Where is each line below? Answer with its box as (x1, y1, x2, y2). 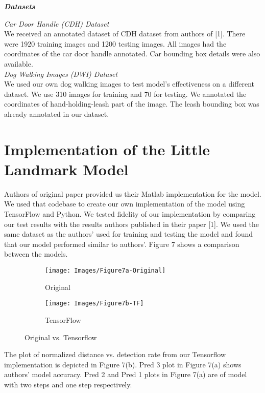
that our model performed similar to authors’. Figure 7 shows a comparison (4, 238, 239, 249)
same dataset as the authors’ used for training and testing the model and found (4, 229, 253, 239)
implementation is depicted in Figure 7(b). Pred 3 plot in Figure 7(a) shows (4, 359, 242, 369)
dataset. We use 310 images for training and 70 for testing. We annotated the (4, 88, 247, 99)
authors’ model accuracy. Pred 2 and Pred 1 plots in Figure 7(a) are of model (4, 369, 247, 380)
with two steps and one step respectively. (4, 379, 132, 389)
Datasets (4, 1, 35, 11)
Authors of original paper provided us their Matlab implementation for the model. (4, 188, 261, 199)
